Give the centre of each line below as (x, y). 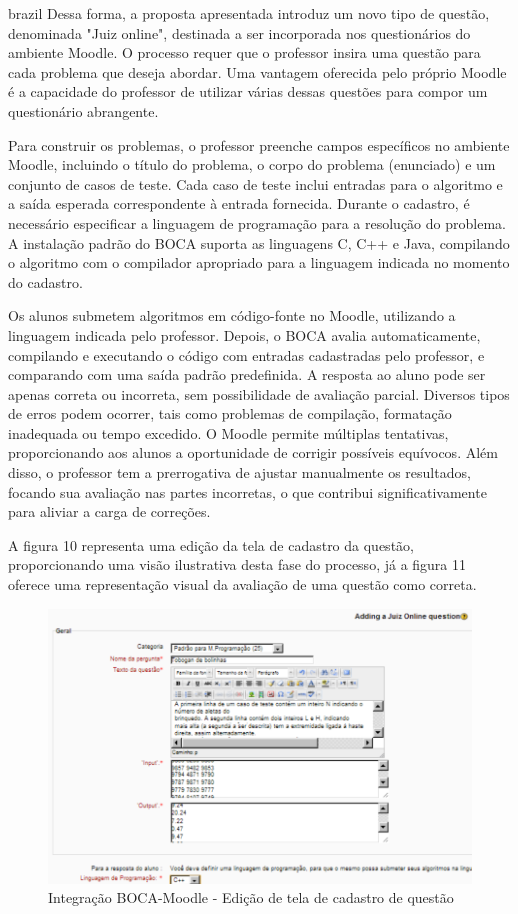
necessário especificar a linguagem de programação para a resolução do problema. (257, 222)
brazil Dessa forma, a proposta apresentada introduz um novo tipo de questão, (249, 13)
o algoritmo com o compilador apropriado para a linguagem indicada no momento (259, 262)
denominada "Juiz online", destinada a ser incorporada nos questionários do (239, 32)
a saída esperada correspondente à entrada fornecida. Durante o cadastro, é (239, 203)
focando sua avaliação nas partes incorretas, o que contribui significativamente (247, 491)
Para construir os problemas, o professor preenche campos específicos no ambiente (259, 144)
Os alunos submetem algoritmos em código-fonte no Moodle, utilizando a (232, 315)
